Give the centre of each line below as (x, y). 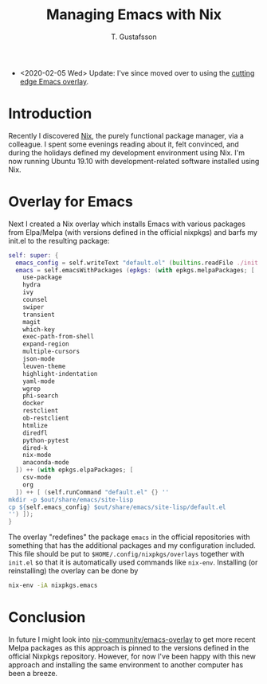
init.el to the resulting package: (59, 240)
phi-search (41, 396)
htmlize (35, 425)
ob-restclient (46, 418)
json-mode (39, 359)
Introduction (50, 114)
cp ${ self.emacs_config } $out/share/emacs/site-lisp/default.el (117, 507)
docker (33, 404)
